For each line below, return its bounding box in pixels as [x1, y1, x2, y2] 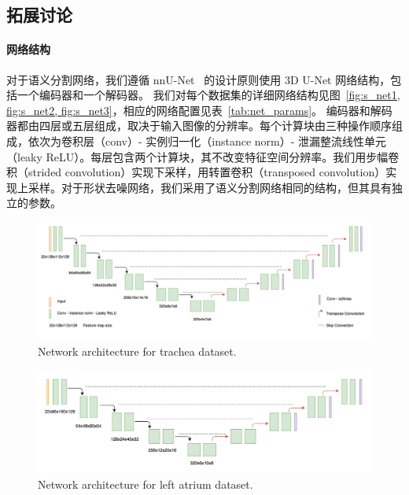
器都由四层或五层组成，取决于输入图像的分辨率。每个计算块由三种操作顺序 [6, 117, 392, 134]
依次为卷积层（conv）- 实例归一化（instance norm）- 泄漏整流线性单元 [28, 132, 387, 149]
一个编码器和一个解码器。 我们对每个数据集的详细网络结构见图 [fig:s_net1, [17, 87, 400, 103]
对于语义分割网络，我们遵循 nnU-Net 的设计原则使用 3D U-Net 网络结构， [6, 71, 391, 87]
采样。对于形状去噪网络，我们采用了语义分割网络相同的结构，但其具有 [28, 179, 392, 195]
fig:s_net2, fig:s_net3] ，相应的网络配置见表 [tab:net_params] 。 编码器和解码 [6, 102, 392, 118]
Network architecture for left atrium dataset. [38, 475, 253, 492]
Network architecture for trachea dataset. [38, 343, 237, 360]
